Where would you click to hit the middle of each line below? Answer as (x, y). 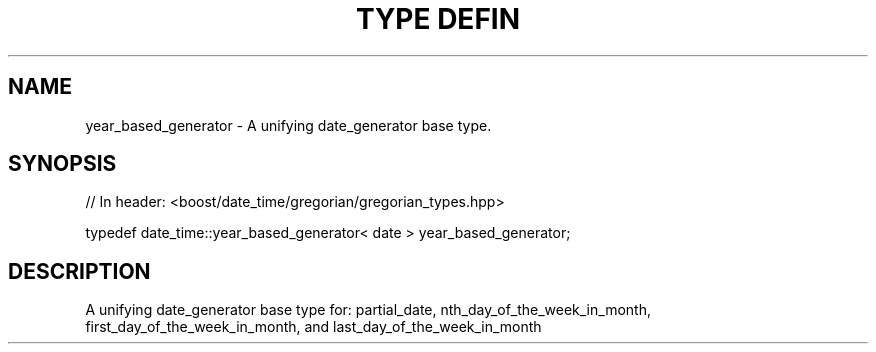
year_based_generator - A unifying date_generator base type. (288, 125)
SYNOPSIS (62, 164)
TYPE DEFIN (438, 19)
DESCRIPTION (79, 271)
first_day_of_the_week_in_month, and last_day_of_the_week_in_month (313, 327)
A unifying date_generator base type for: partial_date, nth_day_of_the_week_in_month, (368, 310)
